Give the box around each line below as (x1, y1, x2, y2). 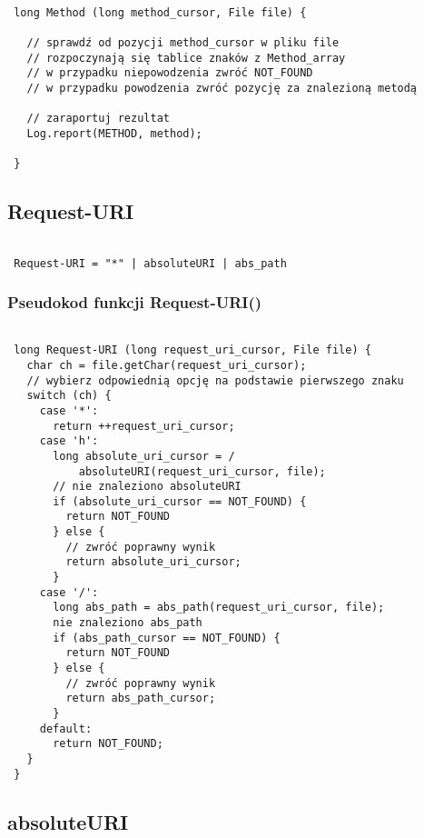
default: (39, 722, 93, 735)
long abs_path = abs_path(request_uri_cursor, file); (53, 601, 385, 614)
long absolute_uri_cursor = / (53, 449, 235, 463)
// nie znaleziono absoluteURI (53, 480, 242, 494)
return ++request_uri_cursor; (53, 419, 235, 433)
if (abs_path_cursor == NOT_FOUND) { (53, 631, 281, 644)
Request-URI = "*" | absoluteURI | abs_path (14, 256, 287, 270)
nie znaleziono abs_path (53, 616, 202, 630)
